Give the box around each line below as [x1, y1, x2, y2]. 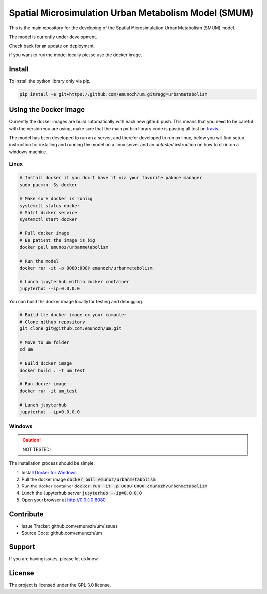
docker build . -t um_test [19, 367, 85, 373]
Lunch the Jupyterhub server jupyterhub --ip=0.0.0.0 [21, 490, 142, 496]
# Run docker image [19, 381, 67, 387]
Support [9, 543, 35, 551]
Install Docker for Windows [21, 469, 77, 475]
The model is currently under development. [9, 34, 97, 40]
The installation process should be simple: [9, 460, 95, 466]
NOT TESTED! [22, 446, 51, 452]
